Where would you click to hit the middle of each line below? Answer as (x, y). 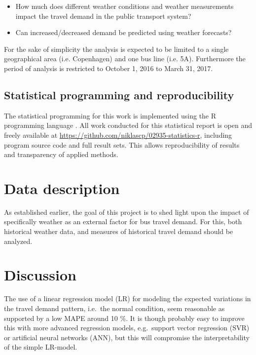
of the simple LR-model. (41, 347)
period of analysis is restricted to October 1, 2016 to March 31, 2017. (109, 68)
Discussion (40, 275)
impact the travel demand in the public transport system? (103, 16)
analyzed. (18, 241)
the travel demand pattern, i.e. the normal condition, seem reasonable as (114, 308)
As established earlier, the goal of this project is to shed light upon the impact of (127, 212)
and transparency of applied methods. (61, 154)
